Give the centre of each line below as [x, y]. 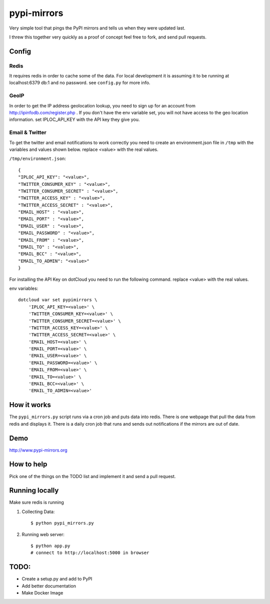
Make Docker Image [42, 593]
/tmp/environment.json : [38, 159]
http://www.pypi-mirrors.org [38, 450]
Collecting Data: [38, 512]
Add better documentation [49, 586]
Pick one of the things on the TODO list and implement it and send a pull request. [92, 476]
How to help [28, 464]
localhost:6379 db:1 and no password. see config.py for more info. [80, 83]
